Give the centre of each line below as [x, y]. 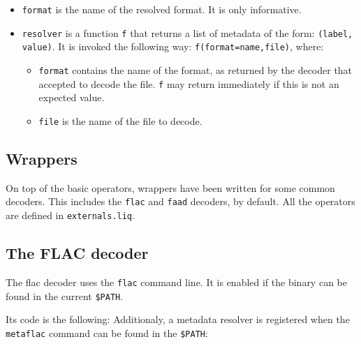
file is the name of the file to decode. [120, 120]
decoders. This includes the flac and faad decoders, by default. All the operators [180, 201]
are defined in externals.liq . [70, 215]
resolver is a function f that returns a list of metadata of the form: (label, [187, 32]
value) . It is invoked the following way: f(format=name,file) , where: [173, 46]
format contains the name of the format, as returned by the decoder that [196, 69]
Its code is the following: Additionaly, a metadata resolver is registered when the [178, 319]
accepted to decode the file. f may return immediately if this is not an [189, 83]
